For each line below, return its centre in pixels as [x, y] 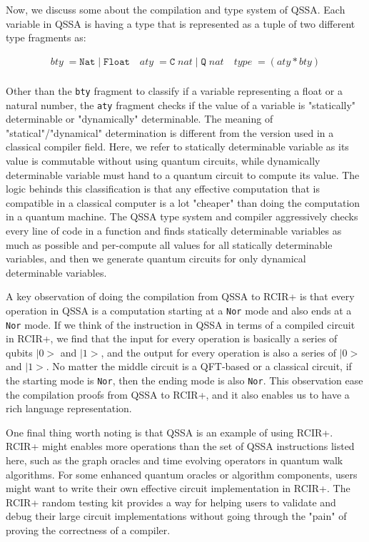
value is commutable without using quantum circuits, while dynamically [163, 160]
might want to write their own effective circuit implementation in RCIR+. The [178, 488]
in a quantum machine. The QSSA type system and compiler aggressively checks [182, 216]
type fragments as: [46, 37]
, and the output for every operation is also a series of [218, 352]
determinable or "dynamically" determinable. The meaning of [140, 119]
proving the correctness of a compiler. [88, 530]
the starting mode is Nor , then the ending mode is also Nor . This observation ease [184, 380]
